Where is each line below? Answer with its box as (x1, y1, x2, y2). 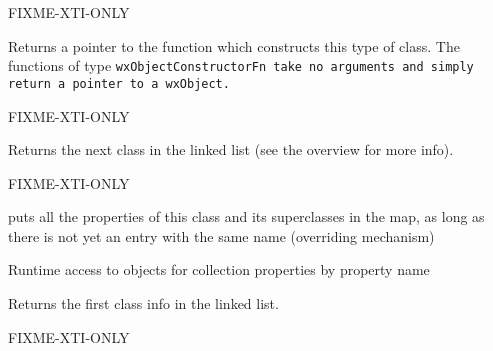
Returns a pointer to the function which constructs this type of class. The (8, 35, 460, 56)
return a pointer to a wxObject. (8, 76, 230, 91)
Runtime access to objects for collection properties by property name (8, 259, 430, 280)
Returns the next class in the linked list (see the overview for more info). (8, 139, 454, 160)
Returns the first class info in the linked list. (8, 293, 279, 314)
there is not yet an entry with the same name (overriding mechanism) (8, 225, 435, 246)
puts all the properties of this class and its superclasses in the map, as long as (8, 206, 485, 227)
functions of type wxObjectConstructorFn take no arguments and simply (8, 55, 474, 76)
